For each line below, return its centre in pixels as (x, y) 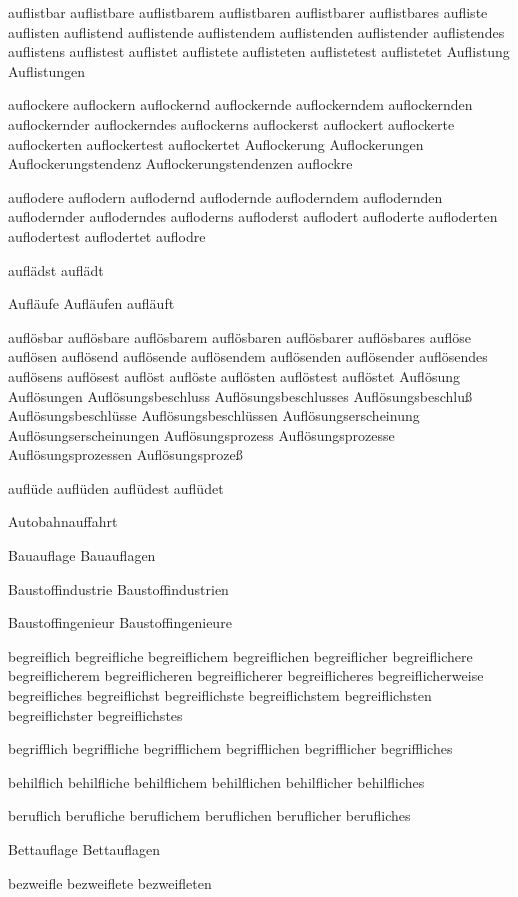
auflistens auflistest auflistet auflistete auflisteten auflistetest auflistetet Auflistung (259, 51)
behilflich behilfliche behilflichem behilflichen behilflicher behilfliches (216, 781)
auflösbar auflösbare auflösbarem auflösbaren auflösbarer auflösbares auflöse (239, 336)
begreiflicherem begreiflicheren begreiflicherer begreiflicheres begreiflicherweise (246, 675)
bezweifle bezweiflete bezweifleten (110, 882)
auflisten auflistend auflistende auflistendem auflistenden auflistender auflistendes (256, 31)
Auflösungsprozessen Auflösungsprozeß (125, 454)
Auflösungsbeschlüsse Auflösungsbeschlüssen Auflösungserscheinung (214, 415)
